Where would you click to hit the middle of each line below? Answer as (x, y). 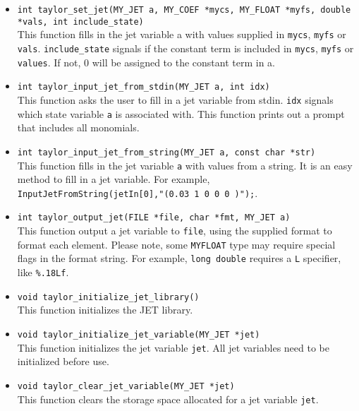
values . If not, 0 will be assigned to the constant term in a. (146, 62)
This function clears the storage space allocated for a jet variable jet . (168, 399)
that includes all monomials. (78, 127)
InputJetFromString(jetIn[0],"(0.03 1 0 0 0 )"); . (138, 192)
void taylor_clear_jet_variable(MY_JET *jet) (126, 386)
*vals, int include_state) (80, 22)
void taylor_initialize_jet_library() (108, 297)
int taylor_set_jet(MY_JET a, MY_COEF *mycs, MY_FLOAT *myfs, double (184, 10)
